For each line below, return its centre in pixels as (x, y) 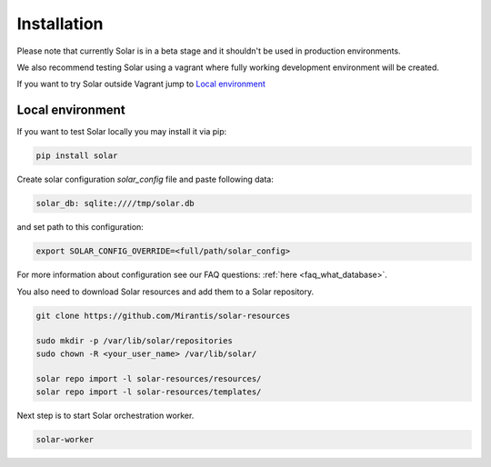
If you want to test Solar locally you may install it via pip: (122, 132)
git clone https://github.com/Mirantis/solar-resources (163, 315)
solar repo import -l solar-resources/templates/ (149, 392)
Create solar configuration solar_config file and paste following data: (145, 179)
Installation (60, 24)
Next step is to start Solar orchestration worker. (105, 415)
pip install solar (77, 156)
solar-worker (65, 439)
